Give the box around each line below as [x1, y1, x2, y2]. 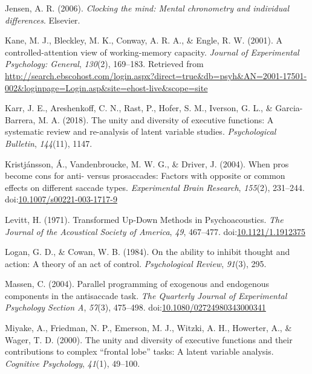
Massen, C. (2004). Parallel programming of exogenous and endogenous [5, 277, 269, 290]
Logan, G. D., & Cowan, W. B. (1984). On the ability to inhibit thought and [5, 245, 290, 258]
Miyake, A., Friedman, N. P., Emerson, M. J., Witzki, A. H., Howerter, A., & [5, 321, 292, 334]
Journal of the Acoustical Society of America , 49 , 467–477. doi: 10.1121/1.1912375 [5, 225, 305, 237]
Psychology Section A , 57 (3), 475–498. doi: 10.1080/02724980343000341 [5, 301, 266, 314]
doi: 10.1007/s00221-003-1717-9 [5, 193, 117, 205]
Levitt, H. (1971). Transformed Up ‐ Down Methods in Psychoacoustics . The [5, 213, 284, 225]
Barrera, [5, 113, 36, 126]
